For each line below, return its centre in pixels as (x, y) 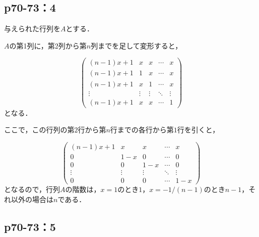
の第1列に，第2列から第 (48, 45)
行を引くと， (198, 130)
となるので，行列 (32, 189)
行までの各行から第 (142, 130)
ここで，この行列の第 (39, 130)
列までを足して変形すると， (137, 45)
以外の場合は (32, 199)
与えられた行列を (32, 29)
